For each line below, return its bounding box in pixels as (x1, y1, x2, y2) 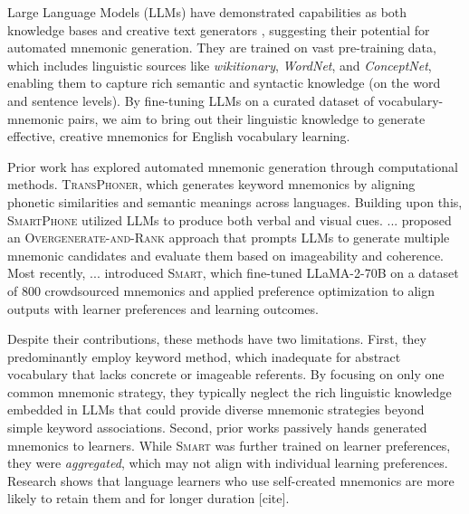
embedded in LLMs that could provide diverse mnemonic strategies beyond (7, 400, 425, 419)
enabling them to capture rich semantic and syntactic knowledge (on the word (7, 73, 441, 92)
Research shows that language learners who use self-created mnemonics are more (7, 471, 455, 490)
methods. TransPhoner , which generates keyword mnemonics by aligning (7, 175, 416, 194)
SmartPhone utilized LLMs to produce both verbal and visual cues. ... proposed (7, 210, 452, 229)
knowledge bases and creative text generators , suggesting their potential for (7, 20, 430, 39)
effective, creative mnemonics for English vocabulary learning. (7, 127, 350, 146)
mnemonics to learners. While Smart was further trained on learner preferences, (7, 435, 451, 454)
